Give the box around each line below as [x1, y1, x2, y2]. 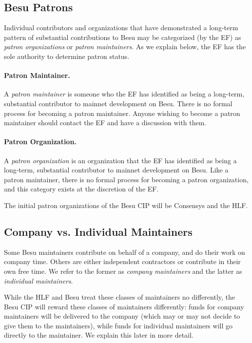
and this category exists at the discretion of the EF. [4, 184, 159, 194]
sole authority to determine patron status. [4, 51, 130, 61]
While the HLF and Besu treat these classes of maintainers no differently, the [4, 292, 235, 302]
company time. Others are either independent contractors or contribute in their [4, 256, 241, 267]
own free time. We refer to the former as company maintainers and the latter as [4, 266, 242, 276]
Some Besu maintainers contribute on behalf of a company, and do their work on [4, 247, 245, 257]
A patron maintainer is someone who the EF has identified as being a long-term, [4, 89, 245, 99]
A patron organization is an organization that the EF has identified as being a [4, 155, 237, 165]
